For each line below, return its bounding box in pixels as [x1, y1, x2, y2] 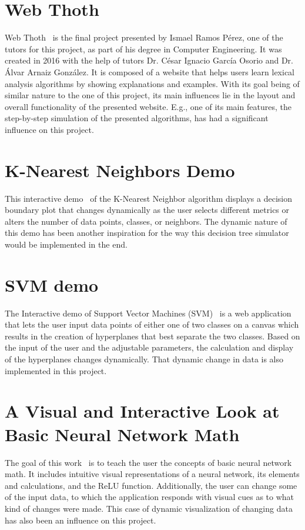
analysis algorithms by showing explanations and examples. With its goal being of [5, 77, 300, 89]
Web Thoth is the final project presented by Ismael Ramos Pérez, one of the [5, 31, 283, 44]
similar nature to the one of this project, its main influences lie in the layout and [5, 89, 296, 101]
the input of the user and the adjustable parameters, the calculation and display [5, 341, 294, 354]
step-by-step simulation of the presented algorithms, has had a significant [5, 112, 269, 124]
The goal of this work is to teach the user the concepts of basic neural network [5, 456, 292, 468]
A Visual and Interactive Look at [5, 399, 280, 423]
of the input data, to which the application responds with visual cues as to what [5, 491, 294, 503]
